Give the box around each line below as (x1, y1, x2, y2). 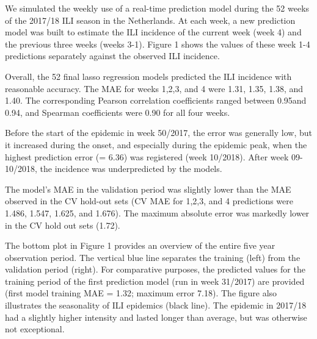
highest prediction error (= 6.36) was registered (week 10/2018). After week (5, 150, 289, 163)
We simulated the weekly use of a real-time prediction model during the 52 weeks (5, 2, 310, 14)
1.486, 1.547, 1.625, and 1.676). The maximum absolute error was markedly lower (5, 206, 310, 219)
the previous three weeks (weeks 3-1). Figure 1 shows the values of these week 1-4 (5, 37, 310, 50)
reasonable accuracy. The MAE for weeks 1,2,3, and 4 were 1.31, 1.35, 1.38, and (5, 82, 304, 95)
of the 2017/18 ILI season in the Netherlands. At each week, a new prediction (5, 13, 296, 26)
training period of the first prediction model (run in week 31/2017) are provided (5, 274, 305, 287)
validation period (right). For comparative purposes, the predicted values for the (5, 263, 305, 276)
